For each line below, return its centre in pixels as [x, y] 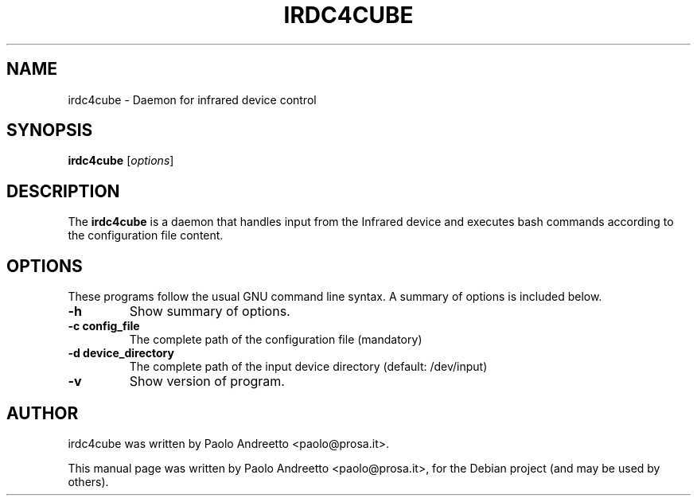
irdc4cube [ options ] [121, 161]
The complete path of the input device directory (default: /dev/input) [308, 367]
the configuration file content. [146, 235]
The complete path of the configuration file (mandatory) [276, 340]
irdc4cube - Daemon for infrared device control [192, 99]
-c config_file [104, 326]
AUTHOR [43, 413]
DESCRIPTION [63, 191]
